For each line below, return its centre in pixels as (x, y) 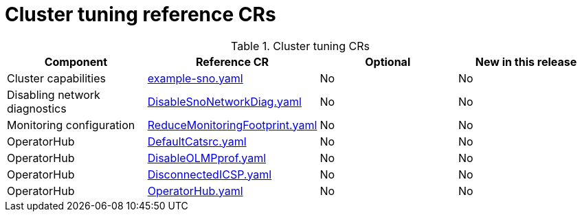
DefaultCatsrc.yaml (197, 141)
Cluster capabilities (56, 78)
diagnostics (37, 108)
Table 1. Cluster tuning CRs (300, 46)
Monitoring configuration (71, 125)
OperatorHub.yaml (195, 191)
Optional (388, 61)
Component (76, 61)
